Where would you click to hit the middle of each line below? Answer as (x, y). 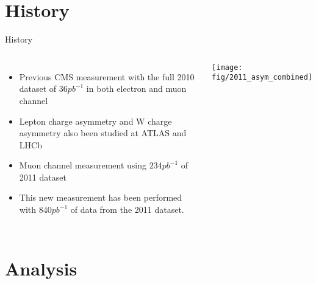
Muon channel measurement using (83, 165)
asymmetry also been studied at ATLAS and (103, 133)
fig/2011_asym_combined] (262, 78)
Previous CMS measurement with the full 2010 (107, 76)
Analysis (41, 268)
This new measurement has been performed (101, 197)
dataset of (38, 88)
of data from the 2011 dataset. (127, 210)
